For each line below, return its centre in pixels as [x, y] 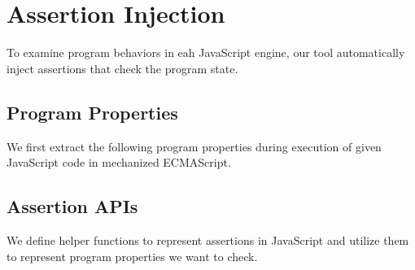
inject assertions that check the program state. [122, 68]
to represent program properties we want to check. [132, 256]
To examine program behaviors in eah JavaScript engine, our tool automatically [206, 52]
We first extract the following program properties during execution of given [194, 146]
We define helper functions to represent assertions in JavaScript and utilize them [208, 240]
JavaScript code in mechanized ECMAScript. [119, 162]
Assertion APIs [72, 206]
